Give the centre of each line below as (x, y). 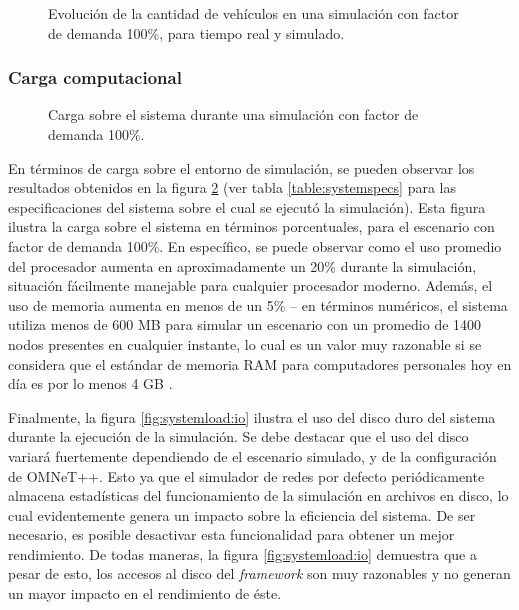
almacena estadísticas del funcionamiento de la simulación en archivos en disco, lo (258, 495)
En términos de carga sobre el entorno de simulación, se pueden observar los (241, 167)
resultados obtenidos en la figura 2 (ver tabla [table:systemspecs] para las (232, 187)
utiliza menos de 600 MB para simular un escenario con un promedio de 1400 (245, 324)
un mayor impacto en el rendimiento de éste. (145, 593)
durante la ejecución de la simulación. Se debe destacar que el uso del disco (238, 436)
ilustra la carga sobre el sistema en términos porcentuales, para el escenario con (251, 226)
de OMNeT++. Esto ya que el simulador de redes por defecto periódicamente (246, 475)
